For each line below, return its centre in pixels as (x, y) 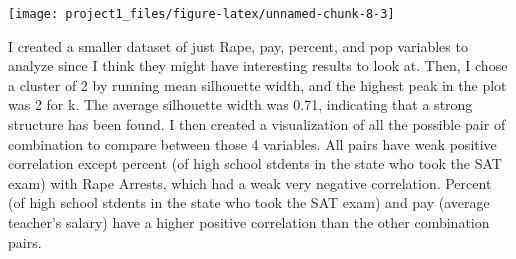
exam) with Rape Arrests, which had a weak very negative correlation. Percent (250, 182)
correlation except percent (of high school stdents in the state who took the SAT (255, 163)
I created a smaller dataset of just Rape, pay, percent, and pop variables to (238, 45)
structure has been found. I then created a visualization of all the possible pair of (257, 124)
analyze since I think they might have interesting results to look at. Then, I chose (258, 65)
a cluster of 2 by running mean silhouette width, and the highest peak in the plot (257, 84)
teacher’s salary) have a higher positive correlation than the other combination (249, 222)
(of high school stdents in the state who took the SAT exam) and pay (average (249, 202)
